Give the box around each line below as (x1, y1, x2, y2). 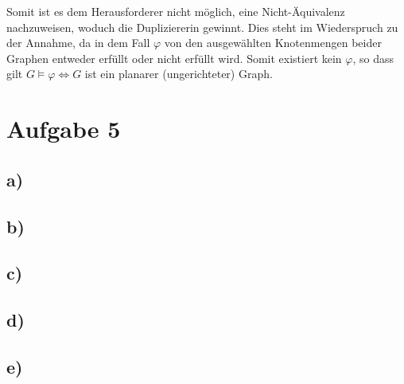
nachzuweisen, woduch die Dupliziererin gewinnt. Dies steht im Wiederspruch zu (6, 18, 398, 35)
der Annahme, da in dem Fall (6, 34, 150, 51)
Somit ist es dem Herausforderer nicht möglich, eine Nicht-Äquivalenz (6, 3, 345, 19)
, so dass (352, 49, 394, 66)
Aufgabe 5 (6, 112, 121, 145)
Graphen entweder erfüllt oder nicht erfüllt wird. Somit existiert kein (6, 49, 342, 66)
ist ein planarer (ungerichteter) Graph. (84, 65, 273, 82)
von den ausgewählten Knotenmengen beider (164, 34, 382, 51)
